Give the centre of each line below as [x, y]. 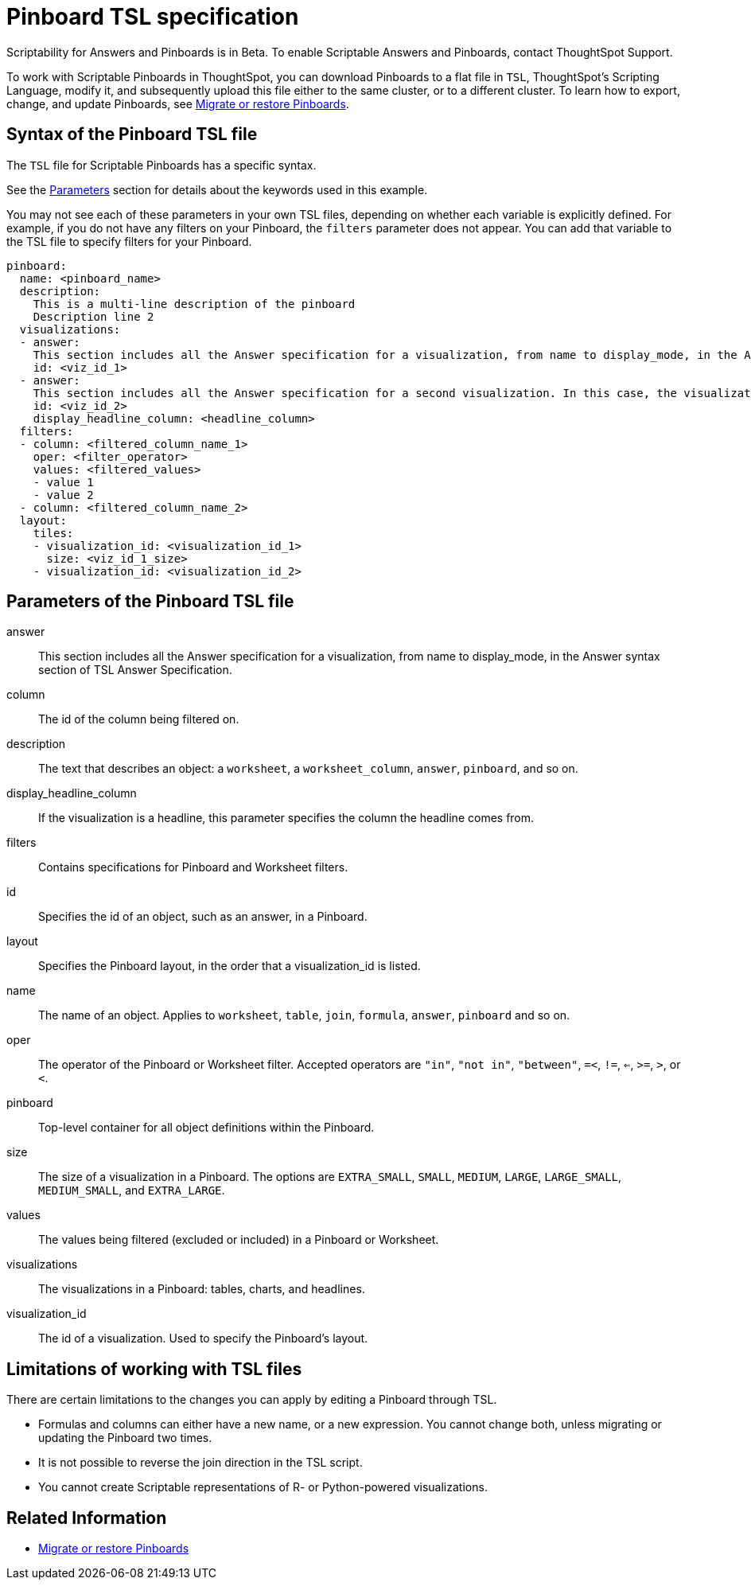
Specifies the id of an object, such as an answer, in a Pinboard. [203, 917]
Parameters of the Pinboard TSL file [150, 602]
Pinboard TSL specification [153, 17]
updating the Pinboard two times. [125, 1438]
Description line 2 [93, 316]
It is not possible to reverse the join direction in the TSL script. [200, 1463]
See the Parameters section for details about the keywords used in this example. [217, 189]
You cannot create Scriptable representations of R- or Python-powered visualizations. [263, 1487]
